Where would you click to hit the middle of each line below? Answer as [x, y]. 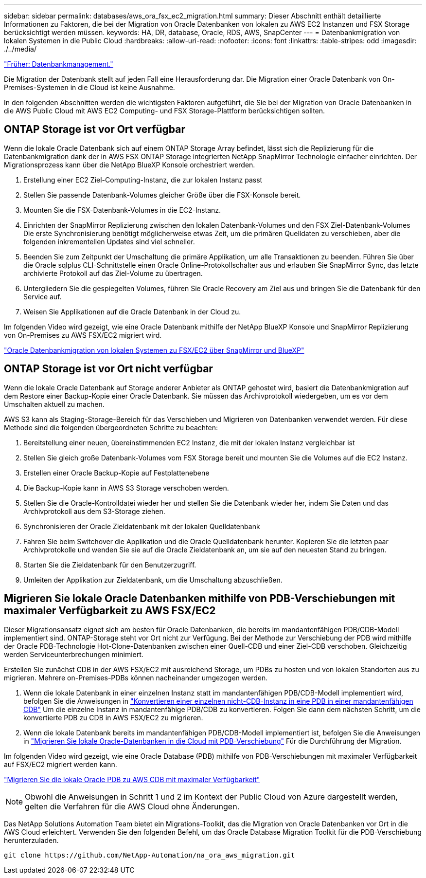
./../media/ [20, 49]
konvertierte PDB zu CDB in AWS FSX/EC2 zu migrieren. [113, 717]
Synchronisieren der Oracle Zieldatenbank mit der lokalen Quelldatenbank [142, 526]
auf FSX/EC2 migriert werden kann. [61, 764]
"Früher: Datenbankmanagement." [59, 64]
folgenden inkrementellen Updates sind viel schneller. [109, 241]
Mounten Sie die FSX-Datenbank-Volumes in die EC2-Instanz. [122, 210]
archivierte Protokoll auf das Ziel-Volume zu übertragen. [113, 273]
